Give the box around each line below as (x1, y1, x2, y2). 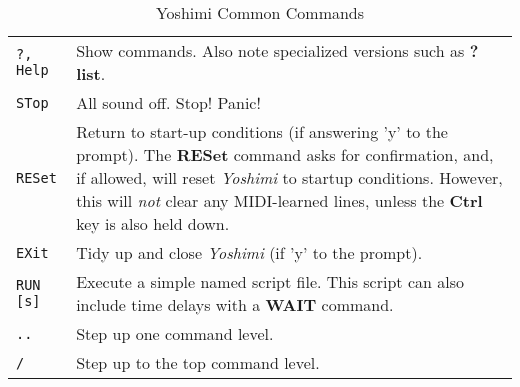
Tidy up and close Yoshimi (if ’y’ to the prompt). (76, 241, 423, 264)
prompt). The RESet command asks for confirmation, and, (76, 143, 494, 166)
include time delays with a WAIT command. (76, 293, 394, 316)
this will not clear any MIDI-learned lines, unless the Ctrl (76, 189, 483, 212)
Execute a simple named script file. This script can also (76, 270, 464, 293)
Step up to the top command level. (76, 351, 320, 374)
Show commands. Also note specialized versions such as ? (76, 39, 479, 62)
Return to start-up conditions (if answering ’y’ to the (76, 120, 448, 143)
